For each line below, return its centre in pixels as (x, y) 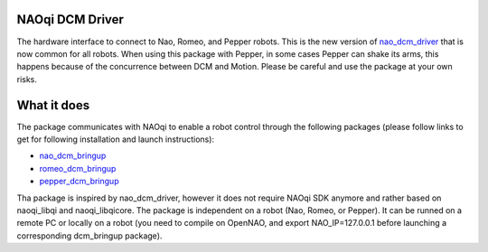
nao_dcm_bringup (73, 156)
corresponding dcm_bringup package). (89, 236)
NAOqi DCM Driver (70, 19)
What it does (53, 105)
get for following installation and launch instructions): (116, 139)
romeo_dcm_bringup (78, 168)
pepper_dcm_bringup (79, 182)
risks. (27, 79)
